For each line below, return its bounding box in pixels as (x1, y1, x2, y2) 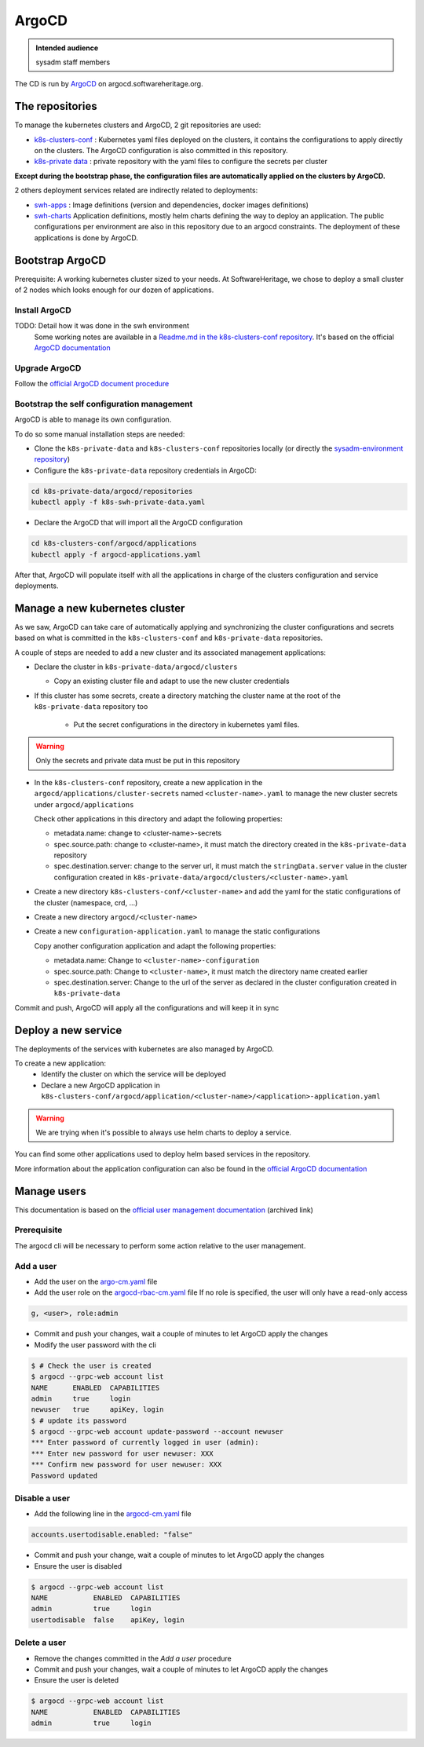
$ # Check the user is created (31, 1361, 152, 1370)
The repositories (14, 100, 97, 113)
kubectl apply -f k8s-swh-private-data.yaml (31, 498, 206, 506)
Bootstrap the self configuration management (14, 398, 193, 409)
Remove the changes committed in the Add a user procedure (34, 1654, 232, 1663)
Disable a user (14, 1493, 71, 1504)
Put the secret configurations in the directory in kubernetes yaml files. (73, 719, 300, 729)
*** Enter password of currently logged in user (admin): (31, 1438, 259, 1447)
